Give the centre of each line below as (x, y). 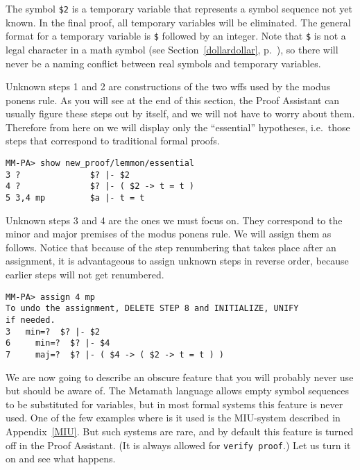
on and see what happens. (61, 459)
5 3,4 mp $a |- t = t (75, 198)
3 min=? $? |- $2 (53, 331)
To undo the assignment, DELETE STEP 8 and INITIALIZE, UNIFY (152, 309)
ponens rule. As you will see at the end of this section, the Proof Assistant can (173, 100)
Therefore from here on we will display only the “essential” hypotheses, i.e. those (178, 127)
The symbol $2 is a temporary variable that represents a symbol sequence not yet (179, 8)
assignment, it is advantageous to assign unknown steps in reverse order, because (177, 261)
